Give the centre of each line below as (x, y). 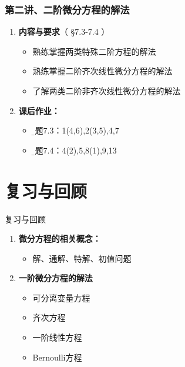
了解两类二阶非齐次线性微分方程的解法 (107, 91)
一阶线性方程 (57, 337)
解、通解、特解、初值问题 (82, 258)
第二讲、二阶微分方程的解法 (67, 9)
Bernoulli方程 (57, 357)
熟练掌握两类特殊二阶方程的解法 (94, 51)
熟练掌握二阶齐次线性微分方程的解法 (102, 71)
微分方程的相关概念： (60, 238)
